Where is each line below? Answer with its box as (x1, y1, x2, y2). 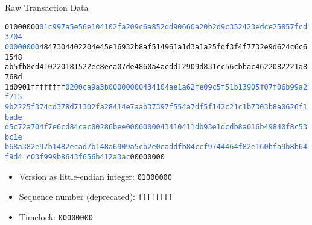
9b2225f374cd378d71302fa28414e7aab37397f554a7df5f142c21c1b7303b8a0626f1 (5, 102, 308, 111)
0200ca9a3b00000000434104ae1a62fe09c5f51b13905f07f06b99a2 (65, 82, 308, 91)
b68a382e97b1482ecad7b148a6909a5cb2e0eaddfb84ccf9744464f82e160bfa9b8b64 (5, 143, 308, 152)
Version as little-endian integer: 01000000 (19, 170, 172, 182)
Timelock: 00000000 (19, 211, 94, 223)
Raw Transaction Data (5, 1, 89, 13)
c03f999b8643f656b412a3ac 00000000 (26, 153, 165, 162)
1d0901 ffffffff (5, 82, 66, 91)
